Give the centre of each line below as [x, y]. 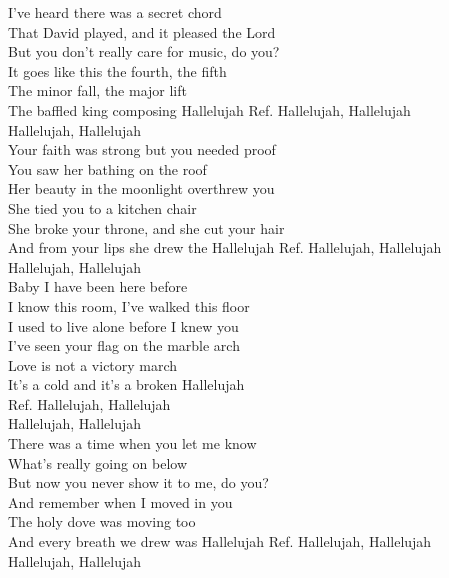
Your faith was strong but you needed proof [142, 149]
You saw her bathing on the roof [107, 168]
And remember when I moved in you [120, 501]
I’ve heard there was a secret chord [115, 12]
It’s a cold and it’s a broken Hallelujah [126, 384]
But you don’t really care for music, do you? [144, 51]
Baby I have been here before [98, 286]
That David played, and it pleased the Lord [142, 31]
